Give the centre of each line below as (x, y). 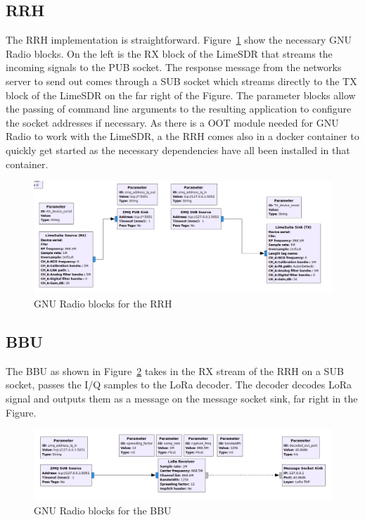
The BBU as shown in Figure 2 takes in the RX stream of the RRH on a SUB (175, 370)
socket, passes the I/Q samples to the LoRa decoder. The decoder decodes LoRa (179, 385)
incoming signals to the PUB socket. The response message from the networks (174, 67)
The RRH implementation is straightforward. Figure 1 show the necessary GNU (179, 40)
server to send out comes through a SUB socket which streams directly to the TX (181, 81)
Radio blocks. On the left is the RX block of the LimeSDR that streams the (169, 53)
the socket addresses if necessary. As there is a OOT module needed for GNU (172, 122)
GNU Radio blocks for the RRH (103, 303)
